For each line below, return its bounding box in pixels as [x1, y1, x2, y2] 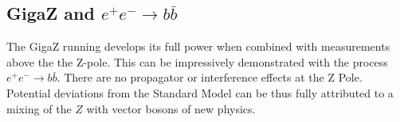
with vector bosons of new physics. [86, 100, 256, 116]
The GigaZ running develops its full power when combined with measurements [6, 38, 390, 55]
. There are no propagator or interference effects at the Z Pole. [57, 69, 363, 86]
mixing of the [6, 100, 72, 116]
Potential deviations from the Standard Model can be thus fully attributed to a [6, 84, 394, 101]
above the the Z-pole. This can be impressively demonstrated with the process [6, 53, 388, 70]
